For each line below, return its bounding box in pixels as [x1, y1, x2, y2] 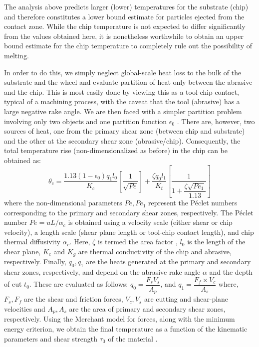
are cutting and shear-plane [144, 294, 229, 304]
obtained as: [4, 155, 41, 165]
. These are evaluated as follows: [29, 279, 128, 289]
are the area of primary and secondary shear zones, [69, 303, 226, 314]
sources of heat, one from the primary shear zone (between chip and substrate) [4, 126, 245, 136]
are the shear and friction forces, [23, 294, 123, 304]
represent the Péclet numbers [148, 197, 238, 208]
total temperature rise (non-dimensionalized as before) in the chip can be [4, 145, 228, 156]
